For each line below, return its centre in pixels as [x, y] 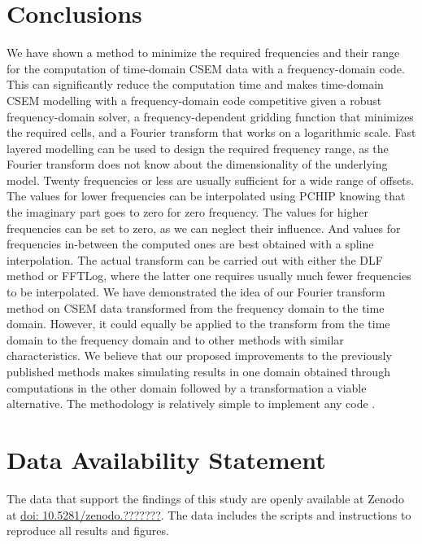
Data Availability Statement [166, 459]
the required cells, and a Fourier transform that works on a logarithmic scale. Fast [211, 132]
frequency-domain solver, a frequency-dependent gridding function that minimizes [210, 116]
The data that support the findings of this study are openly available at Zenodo [205, 498]
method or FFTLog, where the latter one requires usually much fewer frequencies [209, 276]
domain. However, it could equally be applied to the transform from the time [198, 324]
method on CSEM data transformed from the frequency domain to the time [196, 307]
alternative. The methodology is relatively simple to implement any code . [191, 404]
